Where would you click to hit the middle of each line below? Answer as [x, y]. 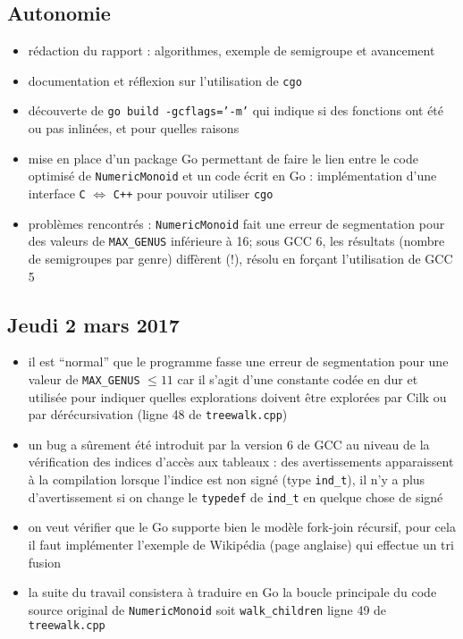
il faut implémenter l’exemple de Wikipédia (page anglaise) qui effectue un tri [241, 544]
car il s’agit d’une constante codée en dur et [298, 378]
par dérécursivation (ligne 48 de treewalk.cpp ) [158, 414]
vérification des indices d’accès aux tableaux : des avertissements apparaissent [241, 462]
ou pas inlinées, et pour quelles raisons [134, 128]
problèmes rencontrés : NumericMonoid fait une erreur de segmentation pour [236, 223]
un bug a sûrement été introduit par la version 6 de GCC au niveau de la [229, 444]
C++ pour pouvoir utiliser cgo [193, 193]
